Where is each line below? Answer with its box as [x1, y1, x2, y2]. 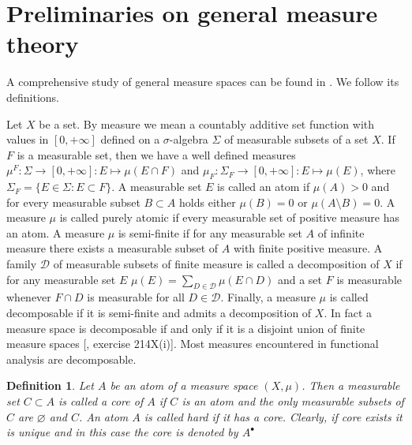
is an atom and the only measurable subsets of [182, 393, 404, 409]
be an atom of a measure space [110, 377, 258, 394]
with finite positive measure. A [233, 240, 383, 256]
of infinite [317, 224, 365, 241]
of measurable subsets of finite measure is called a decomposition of [53, 256, 380, 272]
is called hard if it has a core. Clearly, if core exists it [144, 408, 403, 424]
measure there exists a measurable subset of [6, 240, 219, 256]
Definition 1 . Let [6, 377, 94, 394]
